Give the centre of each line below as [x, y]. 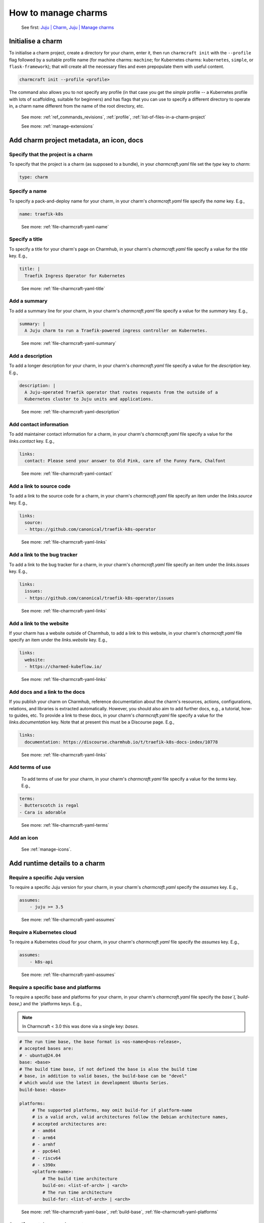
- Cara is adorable [43, 812]
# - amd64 [44, 1131]
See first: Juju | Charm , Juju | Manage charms [68, 27]
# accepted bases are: [46, 1049]
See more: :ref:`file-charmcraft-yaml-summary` [69, 343]
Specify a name [28, 191]
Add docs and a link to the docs [47, 692]
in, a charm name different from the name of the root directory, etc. [77, 106]
